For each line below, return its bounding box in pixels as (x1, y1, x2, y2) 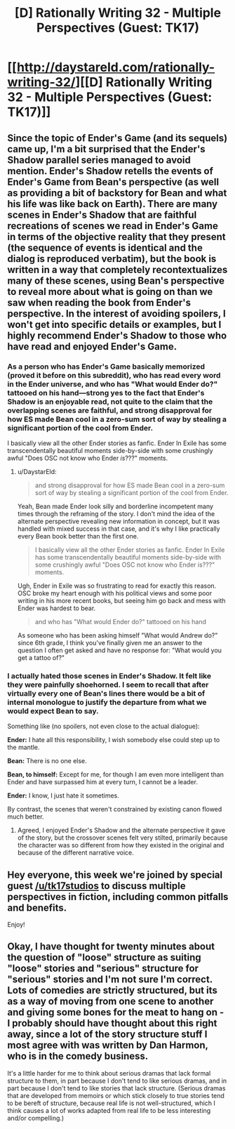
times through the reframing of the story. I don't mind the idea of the (17, 509, 215, 517)
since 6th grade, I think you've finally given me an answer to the (17, 638, 203, 647)
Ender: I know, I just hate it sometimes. (7, 791, 119, 800)
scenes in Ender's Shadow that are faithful (7, 209, 197, 220)
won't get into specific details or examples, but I (7, 318, 222, 331)
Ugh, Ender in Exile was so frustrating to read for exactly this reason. (17, 581, 217, 590)
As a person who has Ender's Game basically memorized (7, 362, 206, 371)
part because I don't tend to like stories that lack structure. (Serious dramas (7, 1083, 226, 1092)
